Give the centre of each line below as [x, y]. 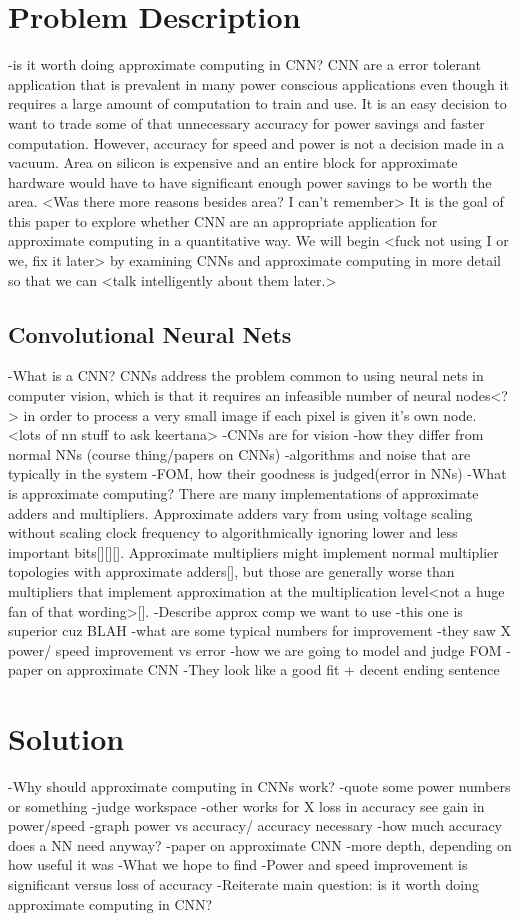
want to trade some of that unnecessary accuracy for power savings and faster [246, 122]
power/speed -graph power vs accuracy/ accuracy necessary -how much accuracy [255, 825]
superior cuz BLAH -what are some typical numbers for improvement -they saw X [259, 630]
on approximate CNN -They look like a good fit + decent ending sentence [273, 669]
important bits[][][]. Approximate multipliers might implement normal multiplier [253, 551]
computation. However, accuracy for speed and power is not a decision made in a [256, 142]
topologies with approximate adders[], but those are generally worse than [231, 571]
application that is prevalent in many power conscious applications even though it [258, 83]
